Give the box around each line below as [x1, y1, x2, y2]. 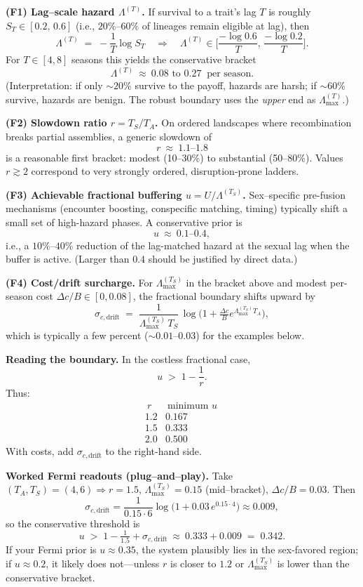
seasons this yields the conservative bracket [71, 52, 256, 67]
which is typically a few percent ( [6, 328, 149, 343]
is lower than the [277, 555, 350, 570]
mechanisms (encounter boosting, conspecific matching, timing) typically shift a [6, 201, 348, 216]
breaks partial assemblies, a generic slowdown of [6, 129, 212, 144]
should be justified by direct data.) [148, 251, 298, 266]
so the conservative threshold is [6, 515, 140, 530]
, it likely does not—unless [46, 555, 160, 570]
